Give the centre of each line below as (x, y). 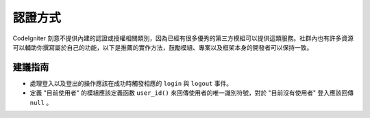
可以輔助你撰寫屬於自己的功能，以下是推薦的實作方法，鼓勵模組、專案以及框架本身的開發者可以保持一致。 (163, 47)
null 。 (41, 102)
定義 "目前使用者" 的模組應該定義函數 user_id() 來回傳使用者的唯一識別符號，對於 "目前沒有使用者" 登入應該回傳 (192, 93)
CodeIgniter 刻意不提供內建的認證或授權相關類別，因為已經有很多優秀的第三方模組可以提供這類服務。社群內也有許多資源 (183, 38)
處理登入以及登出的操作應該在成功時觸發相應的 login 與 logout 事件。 (131, 83)
